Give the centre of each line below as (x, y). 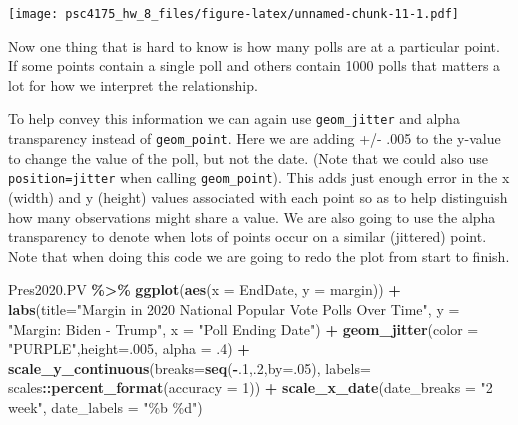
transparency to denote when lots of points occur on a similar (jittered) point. (247, 236)
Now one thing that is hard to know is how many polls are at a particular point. (254, 45)
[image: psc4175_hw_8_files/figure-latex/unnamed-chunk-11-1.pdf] (234, 14)
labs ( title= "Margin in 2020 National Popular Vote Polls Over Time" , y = (234, 308)
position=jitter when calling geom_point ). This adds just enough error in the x (259, 177)
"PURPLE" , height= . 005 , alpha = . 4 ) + (129, 348)
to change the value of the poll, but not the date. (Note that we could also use (248, 157)
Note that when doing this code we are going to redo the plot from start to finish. (259, 255)
